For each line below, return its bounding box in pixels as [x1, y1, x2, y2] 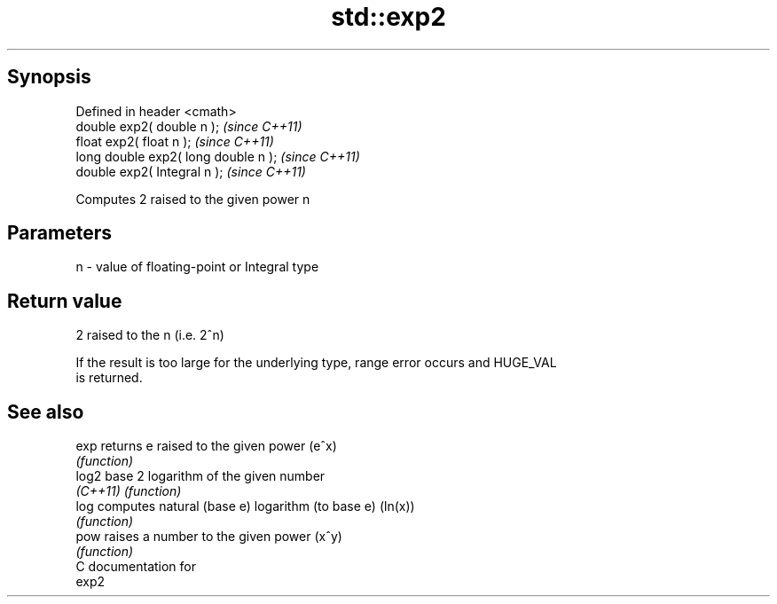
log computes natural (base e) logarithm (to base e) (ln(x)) [75, 498, 415, 514]
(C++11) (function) [75, 483, 182, 499]
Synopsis [7, 66, 91, 89]
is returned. [75, 370, 143, 386]
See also [7, 400, 84, 423]
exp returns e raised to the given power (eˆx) [75, 438, 337, 454]
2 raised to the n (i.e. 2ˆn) [75, 327, 224, 343]
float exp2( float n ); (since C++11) [75, 133, 274, 149]
